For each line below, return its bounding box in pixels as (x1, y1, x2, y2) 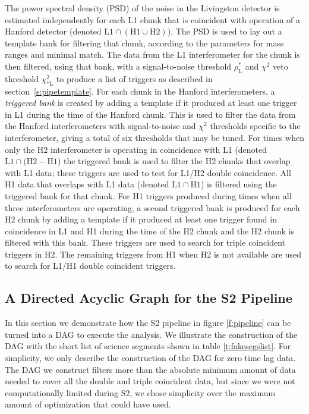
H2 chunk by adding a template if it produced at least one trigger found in (5, 213, 277, 225)
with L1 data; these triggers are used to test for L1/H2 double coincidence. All (5, 166, 291, 178)
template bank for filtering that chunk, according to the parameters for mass (5, 36, 284, 49)
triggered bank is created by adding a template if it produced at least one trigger (5, 96, 297, 109)
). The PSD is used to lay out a (167, 25, 282, 37)
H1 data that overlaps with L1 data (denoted (5, 178, 169, 190)
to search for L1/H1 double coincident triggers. (5, 259, 176, 272)
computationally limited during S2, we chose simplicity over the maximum (5, 386, 276, 399)
